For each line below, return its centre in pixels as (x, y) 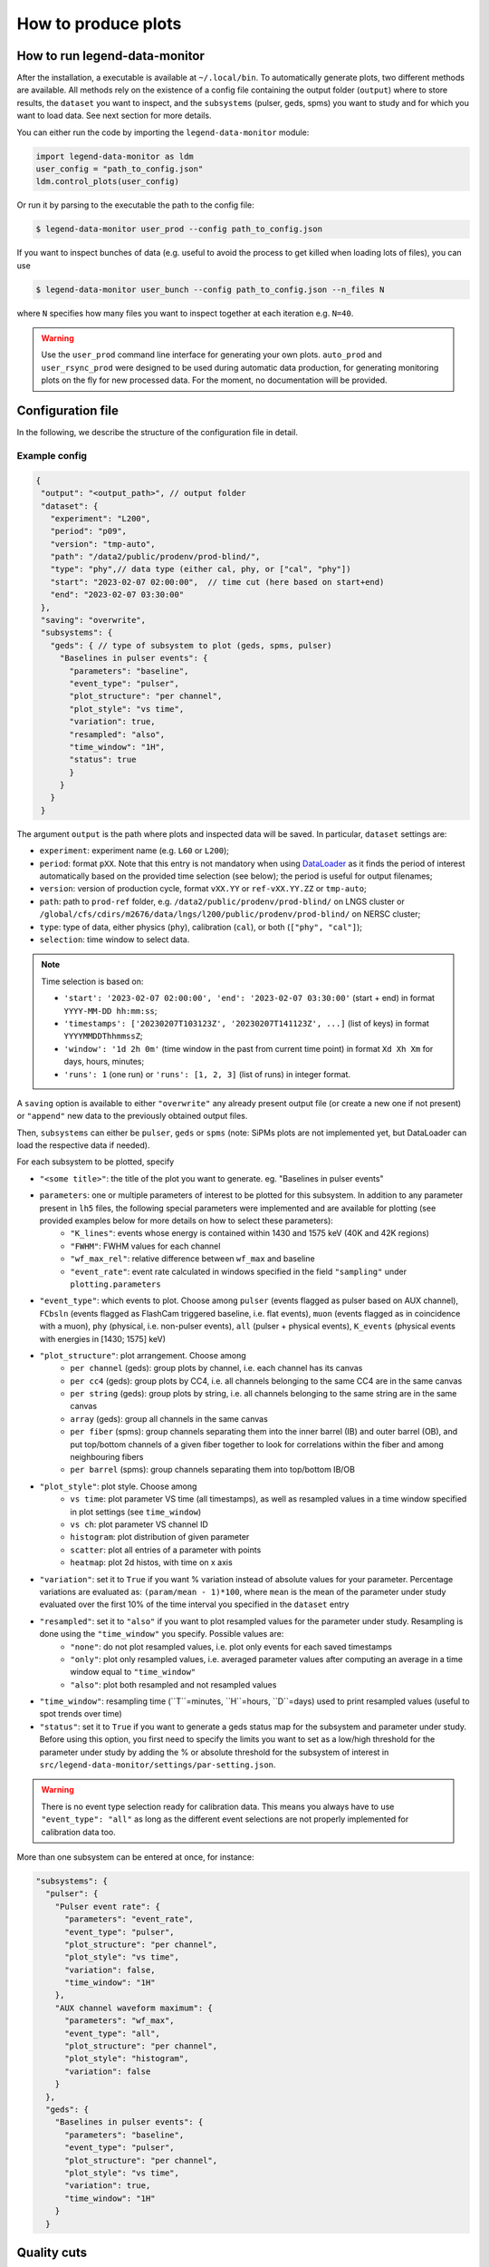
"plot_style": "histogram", (127, 2059)
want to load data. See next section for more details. (114, 116)
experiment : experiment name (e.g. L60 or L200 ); (134, 851)
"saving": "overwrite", (94, 620)
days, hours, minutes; (104, 1062)
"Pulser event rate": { (107, 1906)
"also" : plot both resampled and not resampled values (173, 1684)
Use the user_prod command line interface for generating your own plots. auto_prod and (211, 355)
